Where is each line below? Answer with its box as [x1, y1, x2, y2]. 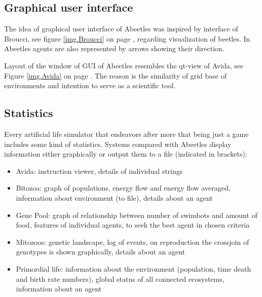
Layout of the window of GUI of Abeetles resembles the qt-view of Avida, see [4, 60, 244, 70]
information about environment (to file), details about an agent [16, 192, 213, 203]
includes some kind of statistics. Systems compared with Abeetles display [4, 138, 232, 149]
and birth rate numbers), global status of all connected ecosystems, [16, 273, 224, 284]
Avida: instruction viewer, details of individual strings [16, 165, 183, 176]
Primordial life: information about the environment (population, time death [16, 263, 251, 274]
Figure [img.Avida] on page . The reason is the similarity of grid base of [4, 70, 227, 81]
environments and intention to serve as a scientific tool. [4, 80, 176, 91]
